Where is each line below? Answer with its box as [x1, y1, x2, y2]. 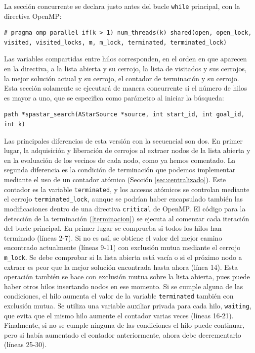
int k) [4, 121, 25, 128]
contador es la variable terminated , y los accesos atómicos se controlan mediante [4, 184, 250, 194]
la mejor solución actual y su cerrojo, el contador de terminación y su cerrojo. [4, 73, 239, 83]
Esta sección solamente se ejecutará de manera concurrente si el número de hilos [4, 83, 247, 93]
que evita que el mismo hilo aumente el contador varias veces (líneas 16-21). [4, 310, 234, 320]
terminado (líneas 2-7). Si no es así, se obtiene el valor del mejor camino [4, 232, 222, 243]
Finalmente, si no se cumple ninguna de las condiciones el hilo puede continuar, [4, 320, 245, 330]
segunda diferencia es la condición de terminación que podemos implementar [4, 164, 236, 175]
